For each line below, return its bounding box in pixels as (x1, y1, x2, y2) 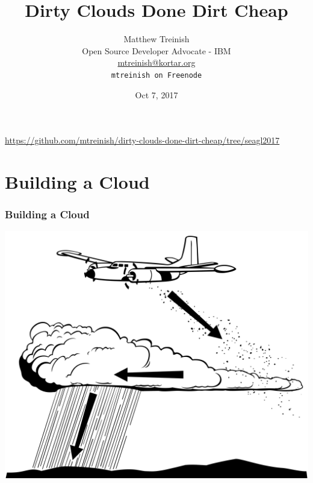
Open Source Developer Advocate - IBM (82, 44, 231, 57)
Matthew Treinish (123, 33, 190, 45)
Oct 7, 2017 (135, 88, 178, 101)
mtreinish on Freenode (111, 71, 202, 80)
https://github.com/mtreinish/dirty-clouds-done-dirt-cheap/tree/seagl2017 (5, 134, 280, 147)
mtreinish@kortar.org (117, 56, 196, 69)
